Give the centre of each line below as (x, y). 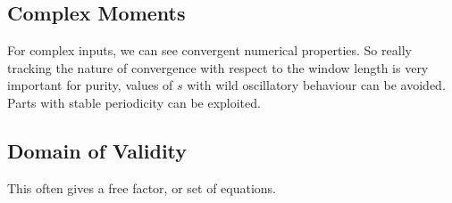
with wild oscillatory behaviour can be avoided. (316, 85)
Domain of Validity (97, 150)
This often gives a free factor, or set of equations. (142, 187)
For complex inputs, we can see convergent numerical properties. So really (209, 50)
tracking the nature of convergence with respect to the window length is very (218, 67)
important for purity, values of (90, 85)
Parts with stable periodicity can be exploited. (134, 102)
